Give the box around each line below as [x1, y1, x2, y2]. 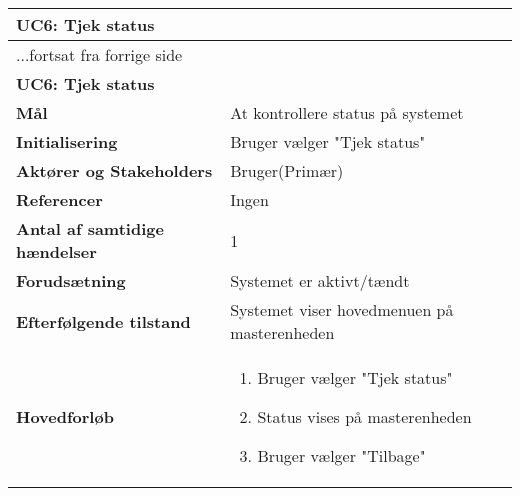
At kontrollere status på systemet [230, 101, 464, 124]
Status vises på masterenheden [257, 405, 472, 428]
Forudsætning [16, 269, 126, 292]
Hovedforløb [16, 405, 114, 428]
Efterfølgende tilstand [16, 309, 191, 333]
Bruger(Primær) [230, 159, 344, 182]
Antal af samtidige [16, 217, 164, 240]
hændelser [16, 240, 97, 263]
